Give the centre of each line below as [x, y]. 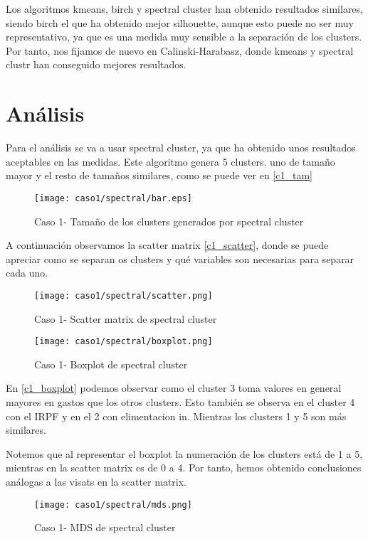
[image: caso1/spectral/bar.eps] [113, 198]
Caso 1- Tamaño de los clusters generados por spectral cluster [169, 221]
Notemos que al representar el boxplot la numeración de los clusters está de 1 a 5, [184, 453]
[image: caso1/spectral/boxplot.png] [123, 342]
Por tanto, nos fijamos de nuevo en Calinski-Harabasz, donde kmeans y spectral [180, 50]
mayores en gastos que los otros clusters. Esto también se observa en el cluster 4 [180, 402]
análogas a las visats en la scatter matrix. [96, 481]
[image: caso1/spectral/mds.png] [113, 505]
